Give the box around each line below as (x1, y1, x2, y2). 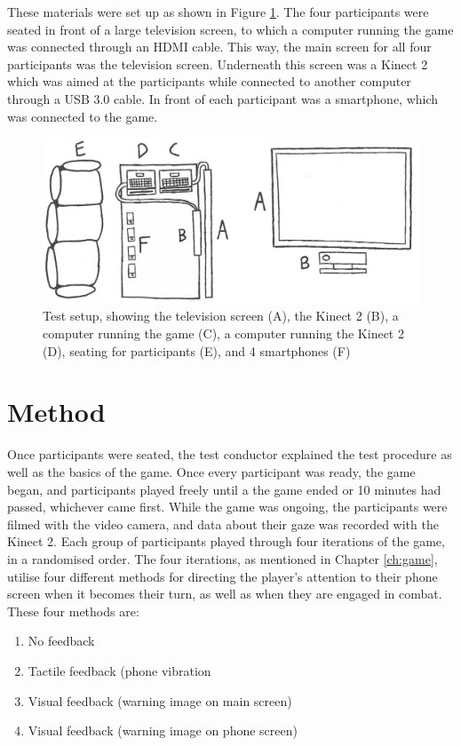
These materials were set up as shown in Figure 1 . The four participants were (7, 3, 429, 20)
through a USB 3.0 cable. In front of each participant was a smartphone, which (7, 89, 439, 107)
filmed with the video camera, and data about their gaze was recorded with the (7, 514, 439, 533)
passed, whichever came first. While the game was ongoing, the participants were (7, 497, 448, 516)
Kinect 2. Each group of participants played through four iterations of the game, (7, 532, 445, 551)
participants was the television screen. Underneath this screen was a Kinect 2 (7, 54, 428, 73)
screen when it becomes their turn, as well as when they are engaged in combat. (7, 584, 442, 603)
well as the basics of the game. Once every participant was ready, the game (7, 462, 416, 480)
